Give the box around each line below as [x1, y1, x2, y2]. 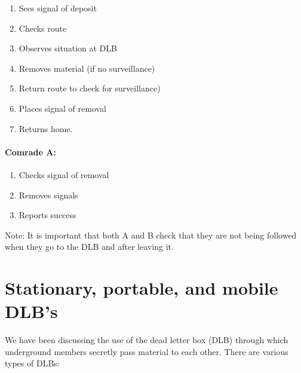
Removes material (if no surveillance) [19, 62, 155, 74]
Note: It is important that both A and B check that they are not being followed [5, 228, 297, 241]
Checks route [19, 22, 67, 34]
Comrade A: [5, 145, 56, 158]
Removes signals [19, 188, 78, 201]
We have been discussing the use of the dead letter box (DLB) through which [5, 334, 288, 346]
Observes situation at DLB [19, 42, 117, 54]
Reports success [19, 209, 76, 221]
